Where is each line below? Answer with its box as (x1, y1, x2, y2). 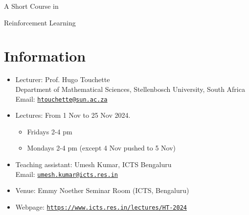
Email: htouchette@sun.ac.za (15, 93, 108, 104)
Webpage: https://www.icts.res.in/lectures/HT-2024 (15, 201, 187, 212)
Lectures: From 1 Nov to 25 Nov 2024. (15, 110, 131, 120)
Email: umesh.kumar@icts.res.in (15, 169, 118, 179)
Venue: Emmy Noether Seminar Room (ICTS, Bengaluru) (15, 185, 189, 195)
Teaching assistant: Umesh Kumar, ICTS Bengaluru (15, 159, 172, 169)
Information (4, 46, 86, 66)
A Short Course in (4, 1, 59, 11)
